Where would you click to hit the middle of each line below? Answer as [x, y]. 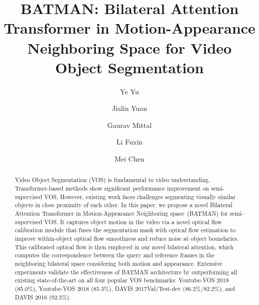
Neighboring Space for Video [129, 47]
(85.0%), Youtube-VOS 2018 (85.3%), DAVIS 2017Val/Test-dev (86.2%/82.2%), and [125, 288]
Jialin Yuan [129, 108]
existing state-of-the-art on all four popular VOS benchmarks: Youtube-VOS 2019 [122, 280]
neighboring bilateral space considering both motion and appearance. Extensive [118, 264]
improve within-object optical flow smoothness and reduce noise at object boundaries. [127, 239]
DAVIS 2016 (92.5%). [43, 297]
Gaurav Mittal [129, 125]
